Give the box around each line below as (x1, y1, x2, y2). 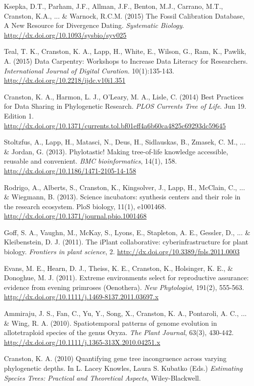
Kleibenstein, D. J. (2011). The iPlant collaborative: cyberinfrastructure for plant (4, 237, 249, 247)
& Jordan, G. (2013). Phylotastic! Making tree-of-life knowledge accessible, (4, 146, 229, 156)
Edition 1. (4, 110, 34, 121)
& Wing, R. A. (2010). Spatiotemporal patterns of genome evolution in (4, 317, 217, 328)
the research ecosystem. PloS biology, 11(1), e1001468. (4, 201, 166, 211)
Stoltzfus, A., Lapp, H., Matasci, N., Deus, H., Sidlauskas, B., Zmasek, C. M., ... (4, 137, 246, 147)
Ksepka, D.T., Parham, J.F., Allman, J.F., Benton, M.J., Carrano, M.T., (4, 1, 223, 11)
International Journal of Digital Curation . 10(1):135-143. (4, 65, 174, 75)
